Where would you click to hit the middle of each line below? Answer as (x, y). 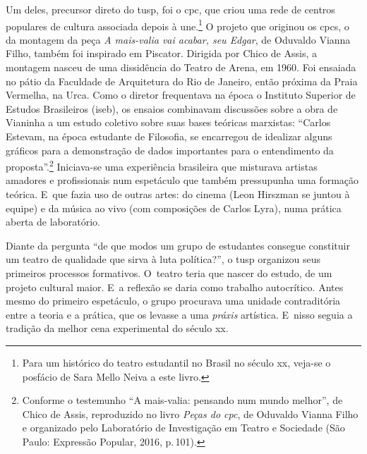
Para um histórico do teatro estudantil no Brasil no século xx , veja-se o (176, 362)
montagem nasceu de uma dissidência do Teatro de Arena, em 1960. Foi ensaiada (181, 67)
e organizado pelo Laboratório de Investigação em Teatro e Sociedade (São (183, 428)
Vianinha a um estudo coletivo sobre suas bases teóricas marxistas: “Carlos (168, 122)
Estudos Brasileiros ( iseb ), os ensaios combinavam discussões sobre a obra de (172, 108)
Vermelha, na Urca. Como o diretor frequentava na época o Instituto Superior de (181, 95)
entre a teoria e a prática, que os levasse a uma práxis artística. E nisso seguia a (179, 314)
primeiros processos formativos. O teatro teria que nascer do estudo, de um (169, 273)
